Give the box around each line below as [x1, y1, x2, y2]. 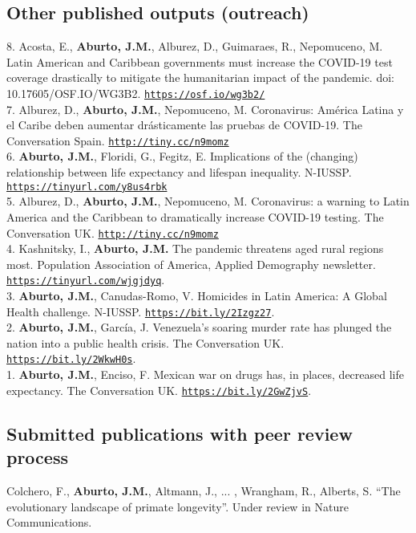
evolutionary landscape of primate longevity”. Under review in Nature [6, 498, 349, 515]
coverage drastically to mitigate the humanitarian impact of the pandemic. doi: [6, 69, 394, 86]
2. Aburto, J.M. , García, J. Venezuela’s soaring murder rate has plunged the [6, 319, 392, 336]
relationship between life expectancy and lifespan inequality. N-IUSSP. [6, 164, 352, 181]
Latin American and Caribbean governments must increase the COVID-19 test [6, 53, 393, 70]
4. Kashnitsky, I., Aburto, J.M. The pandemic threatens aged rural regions [6, 240, 384, 257]
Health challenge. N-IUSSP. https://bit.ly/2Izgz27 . [6, 303, 275, 319]
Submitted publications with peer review [6, 421, 353, 446]
